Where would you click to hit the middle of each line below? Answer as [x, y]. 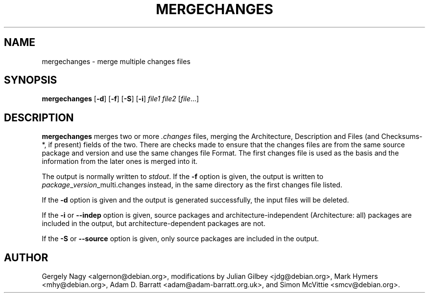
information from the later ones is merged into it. [120, 161]
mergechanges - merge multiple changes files [116, 61]
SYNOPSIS [31, 80]
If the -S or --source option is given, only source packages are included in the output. [180, 239]
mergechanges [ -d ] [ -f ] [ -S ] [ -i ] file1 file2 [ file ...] [120, 99]
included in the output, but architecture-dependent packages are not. [154, 224]
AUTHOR [26, 257]
